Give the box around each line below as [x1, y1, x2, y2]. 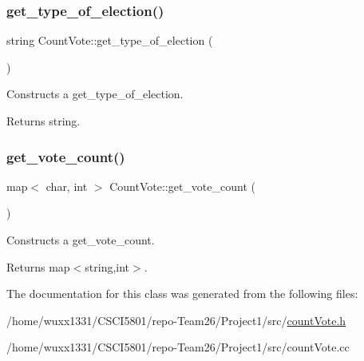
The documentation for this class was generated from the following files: [6, 285, 358, 302]
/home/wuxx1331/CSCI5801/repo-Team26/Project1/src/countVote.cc [6, 339, 350, 355]
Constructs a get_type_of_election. [6, 85, 184, 102]
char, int [45, 177, 88, 194]
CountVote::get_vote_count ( [109, 177, 255, 194]
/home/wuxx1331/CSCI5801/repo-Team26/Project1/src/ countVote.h [6, 311, 346, 328]
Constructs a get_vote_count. [6, 232, 155, 248]
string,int [85, 258, 130, 275]
